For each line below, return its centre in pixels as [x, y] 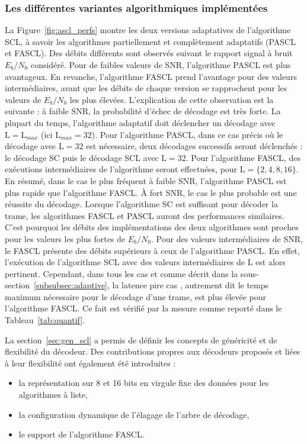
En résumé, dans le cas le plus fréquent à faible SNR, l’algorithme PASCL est [146, 180]
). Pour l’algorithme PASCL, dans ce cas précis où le [187, 134]
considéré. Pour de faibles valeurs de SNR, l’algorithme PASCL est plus [161, 65]
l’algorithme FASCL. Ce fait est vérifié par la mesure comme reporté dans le [143, 308]
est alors [271, 262]
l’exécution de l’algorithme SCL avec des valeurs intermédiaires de [125, 262]
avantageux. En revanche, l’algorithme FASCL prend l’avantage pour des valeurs [151, 76]
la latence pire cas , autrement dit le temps [191, 285]
